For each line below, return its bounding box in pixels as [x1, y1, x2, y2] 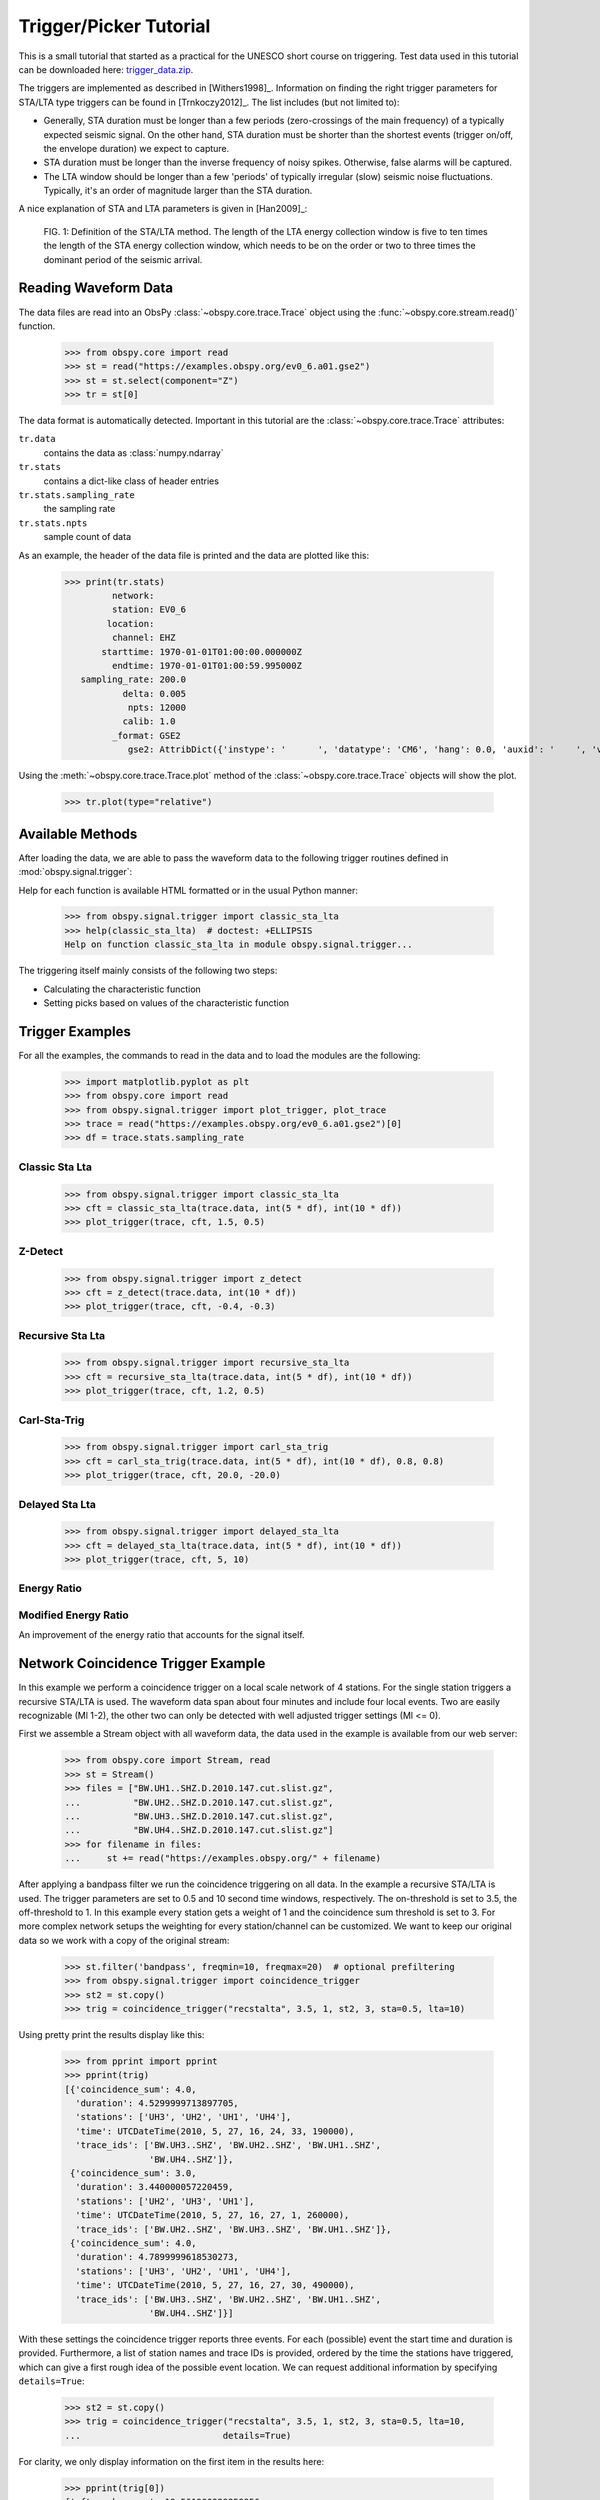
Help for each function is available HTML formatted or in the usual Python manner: [18, 884, 359, 896]
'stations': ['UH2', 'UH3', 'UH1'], [75, 2195, 255, 2207]
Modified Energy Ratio [18, 1608, 129, 1622]
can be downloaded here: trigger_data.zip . [18, 63, 194, 75]
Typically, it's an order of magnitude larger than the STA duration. [43, 185, 313, 197]
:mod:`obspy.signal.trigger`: [18, 866, 133, 878]
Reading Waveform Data [18, 280, 174, 297]
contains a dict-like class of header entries [43, 475, 220, 487]
